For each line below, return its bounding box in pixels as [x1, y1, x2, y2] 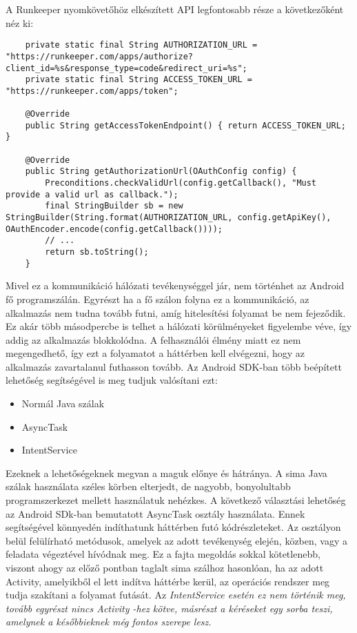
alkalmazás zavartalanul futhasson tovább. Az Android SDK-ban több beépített [6, 359, 342, 373]
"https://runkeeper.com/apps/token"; [6, 86, 178, 96]
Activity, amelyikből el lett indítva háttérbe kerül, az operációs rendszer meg [6, 574, 330, 588]
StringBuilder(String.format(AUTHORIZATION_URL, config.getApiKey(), [6, 213, 331, 223]
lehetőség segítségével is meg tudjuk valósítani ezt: [6, 373, 218, 387]
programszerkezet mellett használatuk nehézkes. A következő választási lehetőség [6, 493, 346, 507]
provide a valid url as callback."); [6, 189, 178, 199]
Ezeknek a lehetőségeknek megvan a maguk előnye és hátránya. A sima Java [6, 465, 327, 480]
